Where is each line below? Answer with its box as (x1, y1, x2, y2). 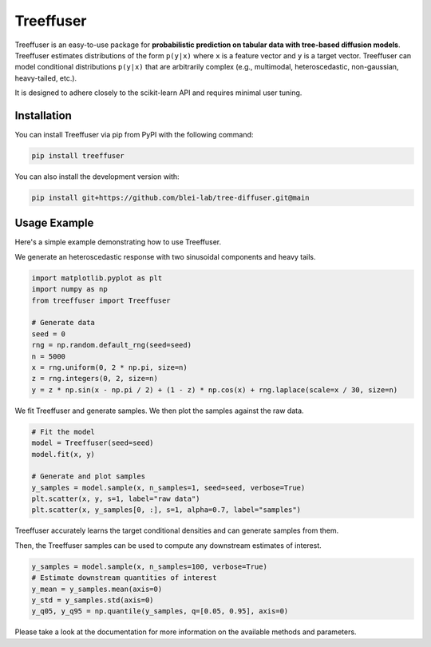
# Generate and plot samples (31, 472, 146, 481)
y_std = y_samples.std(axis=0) (31, 595, 155, 605)
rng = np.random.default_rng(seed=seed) (31, 340, 192, 350)
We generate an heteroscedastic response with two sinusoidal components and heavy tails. (14, 252, 316, 261)
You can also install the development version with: (14, 172, 180, 181)
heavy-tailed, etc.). (14, 73, 77, 83)
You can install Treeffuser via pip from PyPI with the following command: (14, 130, 254, 140)
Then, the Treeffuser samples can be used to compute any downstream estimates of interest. (14, 540, 322, 550)
